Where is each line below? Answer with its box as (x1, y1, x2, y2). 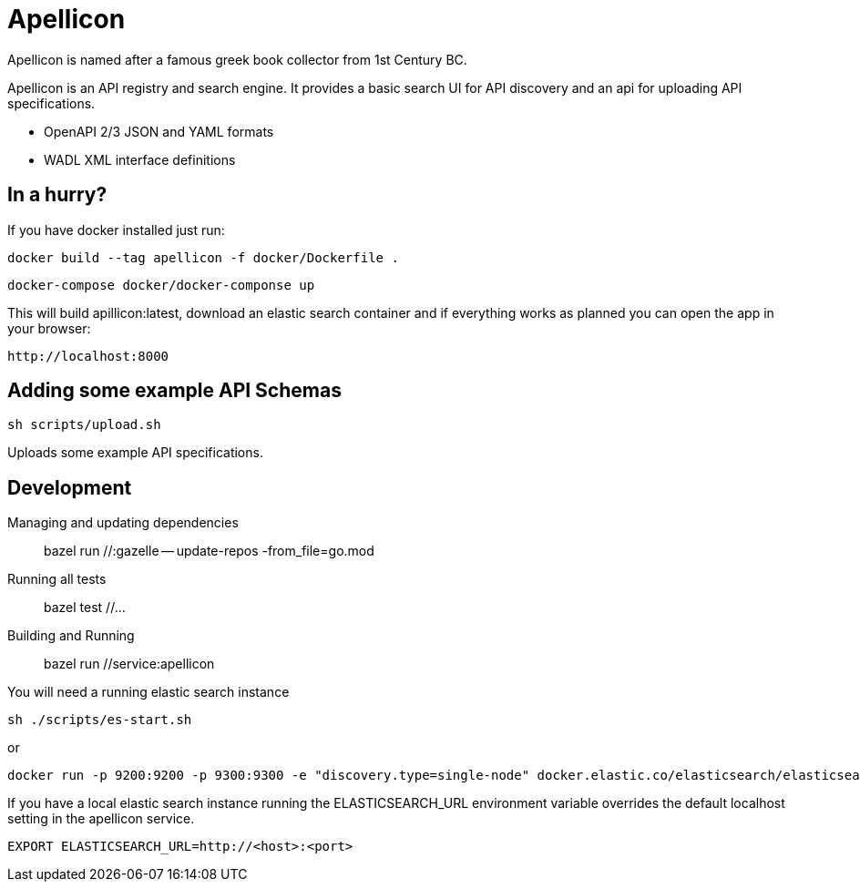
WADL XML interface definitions (44, 151, 236, 168)
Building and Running (7, 628, 135, 644)
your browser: (7, 320, 91, 336)
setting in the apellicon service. (7, 811, 195, 827)
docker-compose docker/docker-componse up (7, 277, 315, 292)
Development (7, 475, 132, 499)
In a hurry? (7, 183, 107, 207)
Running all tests (7, 571, 107, 588)
